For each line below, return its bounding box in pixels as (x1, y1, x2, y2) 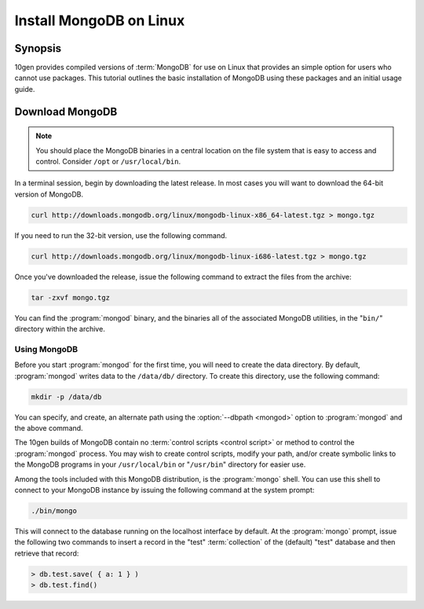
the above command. (14, 424, 83, 432)
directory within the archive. (14, 325, 105, 334)
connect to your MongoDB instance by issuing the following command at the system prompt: (14, 485, 315, 494)
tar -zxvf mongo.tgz (31, 293, 110, 302)
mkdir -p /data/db (31, 392, 102, 401)
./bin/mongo (31, 506, 78, 515)
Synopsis (14, 42, 62, 55)
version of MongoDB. (14, 189, 84, 199)
